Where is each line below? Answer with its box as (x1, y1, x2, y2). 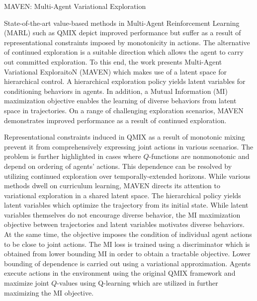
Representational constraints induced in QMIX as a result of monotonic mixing (4, 132, 245, 142)
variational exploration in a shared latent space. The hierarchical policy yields (4, 190, 241, 200)
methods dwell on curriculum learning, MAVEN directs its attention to (4, 180, 220, 191)
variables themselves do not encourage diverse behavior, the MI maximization (4, 209, 241, 220)
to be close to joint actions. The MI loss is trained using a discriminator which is (4, 238, 250, 249)
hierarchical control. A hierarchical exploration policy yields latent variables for (4, 76, 246, 86)
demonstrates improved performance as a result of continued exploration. (4, 115, 227, 125)
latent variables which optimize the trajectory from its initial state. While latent (4, 200, 249, 210)
